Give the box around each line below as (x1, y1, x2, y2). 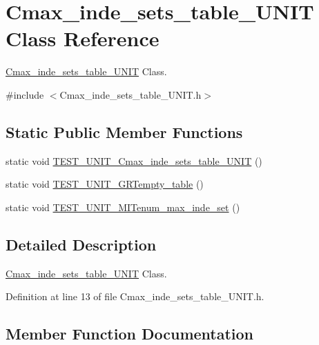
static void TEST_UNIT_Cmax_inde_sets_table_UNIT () (6, 153, 262, 168)
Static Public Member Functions (6, 121, 243, 142)
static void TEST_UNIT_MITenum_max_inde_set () (6, 199, 240, 214)
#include (6, 87, 44, 101)
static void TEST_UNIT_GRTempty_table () (6, 177, 204, 191)
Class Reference (6, 24, 159, 52)
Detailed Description (6, 233, 157, 255)
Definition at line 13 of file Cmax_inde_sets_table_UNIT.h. (6, 289, 264, 304)
